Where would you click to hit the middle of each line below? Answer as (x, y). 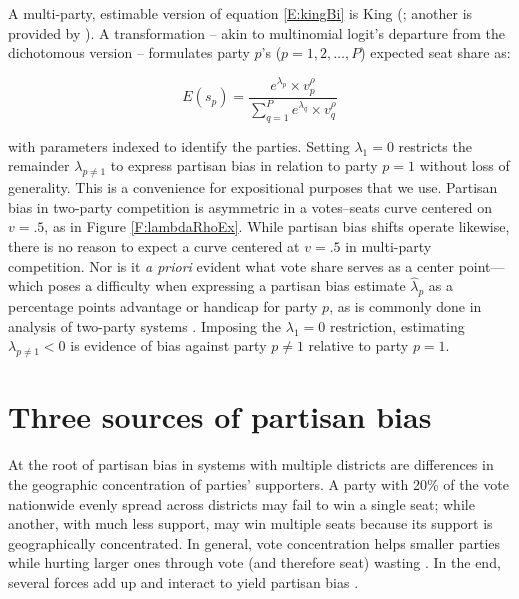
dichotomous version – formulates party (129, 52)
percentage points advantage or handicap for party (163, 306)
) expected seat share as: (435, 52)
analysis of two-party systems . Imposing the (145, 325)
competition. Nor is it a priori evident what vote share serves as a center (231, 265)
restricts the (435, 145)
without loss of (464, 165)
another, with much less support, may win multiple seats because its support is (250, 523)
